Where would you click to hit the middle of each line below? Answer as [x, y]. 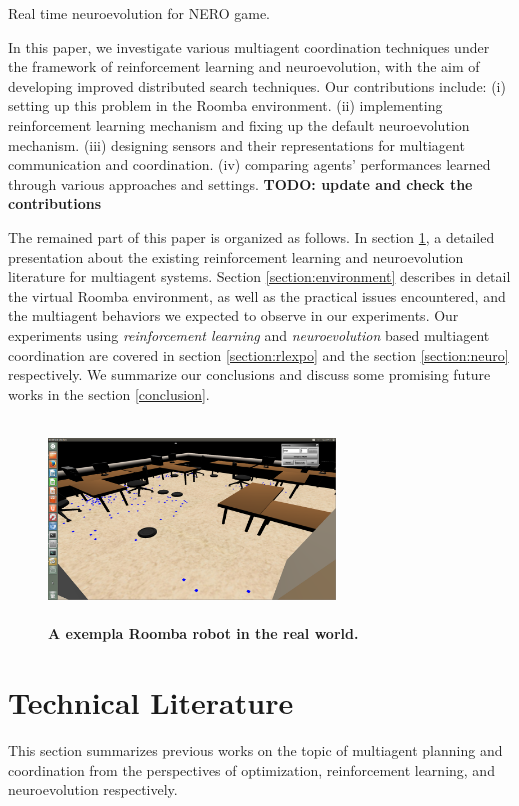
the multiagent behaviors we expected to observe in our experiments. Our [233, 315]
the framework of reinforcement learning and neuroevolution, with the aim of [244, 66]
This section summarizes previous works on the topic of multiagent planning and [255, 750]
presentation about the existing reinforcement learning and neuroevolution [236, 256]
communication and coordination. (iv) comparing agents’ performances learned [249, 164]
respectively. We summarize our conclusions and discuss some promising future [249, 374]
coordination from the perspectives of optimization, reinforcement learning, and [251, 769]
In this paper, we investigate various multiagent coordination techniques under [249, 46]
